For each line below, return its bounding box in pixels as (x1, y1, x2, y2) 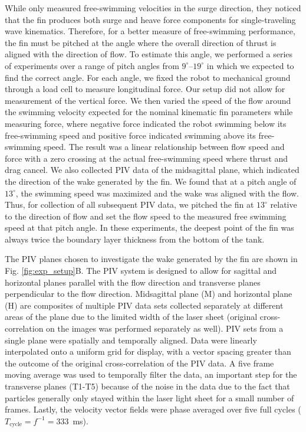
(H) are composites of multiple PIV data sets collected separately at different (5, 299, 284, 311)
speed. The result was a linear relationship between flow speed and (44, 140, 285, 153)
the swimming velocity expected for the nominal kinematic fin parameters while (5, 106, 293, 118)
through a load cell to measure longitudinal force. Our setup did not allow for (5, 83, 285, 95)
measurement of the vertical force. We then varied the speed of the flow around (5, 94, 291, 106)
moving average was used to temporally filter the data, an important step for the (5, 368, 297, 381)
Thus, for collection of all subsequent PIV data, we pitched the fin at (5, 198, 254, 211)
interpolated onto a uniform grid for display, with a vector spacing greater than (5, 345, 291, 358)
